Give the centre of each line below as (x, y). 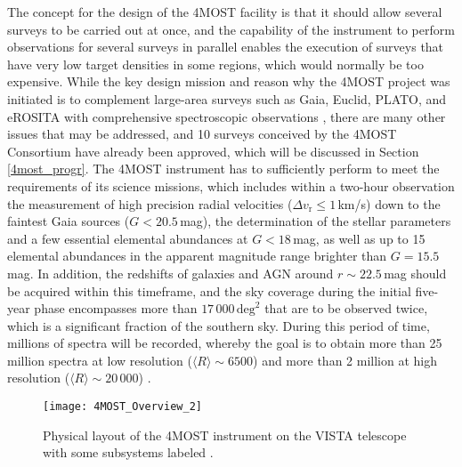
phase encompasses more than (116, 308)
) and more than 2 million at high (345, 360)
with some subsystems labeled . (128, 452)
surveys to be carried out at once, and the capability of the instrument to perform (231, 29)
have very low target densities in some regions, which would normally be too (215, 64)
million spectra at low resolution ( (100, 360)
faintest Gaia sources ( (69, 221)
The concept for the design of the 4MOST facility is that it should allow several (225, 12)
